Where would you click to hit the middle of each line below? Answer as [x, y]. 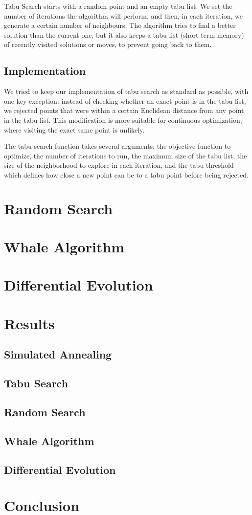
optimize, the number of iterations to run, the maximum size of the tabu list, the [126, 155]
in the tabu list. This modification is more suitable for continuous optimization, [123, 120]
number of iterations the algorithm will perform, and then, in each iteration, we [124, 15]
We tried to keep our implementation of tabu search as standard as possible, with [126, 91]
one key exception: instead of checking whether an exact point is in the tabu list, [125, 101]
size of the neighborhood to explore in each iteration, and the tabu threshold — [124, 165]
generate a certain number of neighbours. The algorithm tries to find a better [120, 25]
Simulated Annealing [58, 354]
